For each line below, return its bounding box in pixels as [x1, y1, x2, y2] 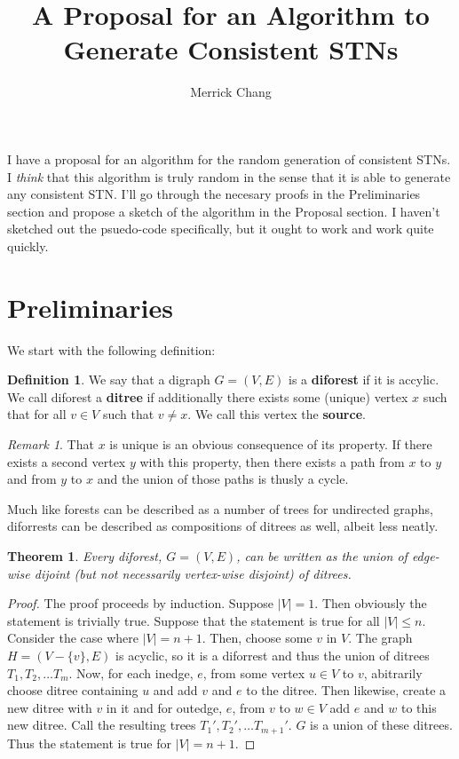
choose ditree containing [7, 681, 138, 700]
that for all [7, 405, 67, 423]
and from [7, 470, 57, 488]
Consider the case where [7, 629, 138, 647]
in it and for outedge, [106, 698, 223, 716]
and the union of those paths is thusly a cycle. [97, 470, 349, 488]
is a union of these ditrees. [310, 716, 453, 734]
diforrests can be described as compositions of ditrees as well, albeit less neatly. [7, 517, 439, 535]
